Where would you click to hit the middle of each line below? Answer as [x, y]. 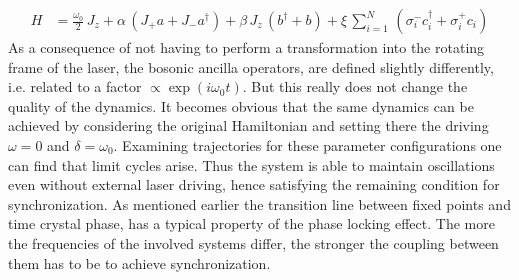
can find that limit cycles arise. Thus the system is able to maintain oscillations [251, 164]
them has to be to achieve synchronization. [139, 262]
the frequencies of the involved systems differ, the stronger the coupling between [253, 242]
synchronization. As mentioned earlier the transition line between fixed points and [259, 203]
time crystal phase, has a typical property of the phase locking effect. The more [251, 223]
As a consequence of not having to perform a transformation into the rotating [246, 47]
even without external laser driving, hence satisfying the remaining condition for [254, 184]
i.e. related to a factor [75, 86]
